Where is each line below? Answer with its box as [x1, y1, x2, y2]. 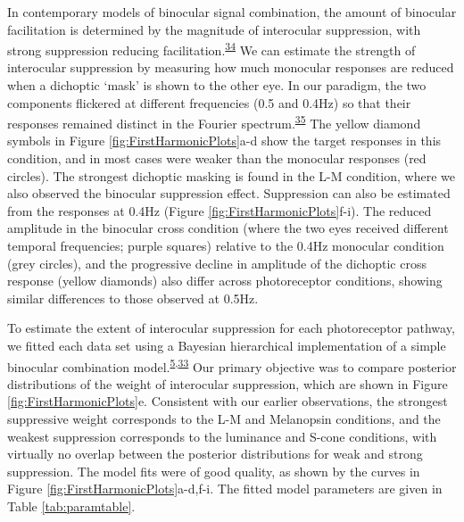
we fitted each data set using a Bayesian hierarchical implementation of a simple [7, 336, 446, 354]
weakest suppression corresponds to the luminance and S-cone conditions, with [7, 427, 437, 445]
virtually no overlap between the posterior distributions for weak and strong [7, 444, 423, 463]
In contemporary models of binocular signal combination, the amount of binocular [7, 3, 457, 21]
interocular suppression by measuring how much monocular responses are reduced [7, 58, 454, 77]
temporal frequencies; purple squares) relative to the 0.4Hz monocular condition [7, 236, 444, 255]
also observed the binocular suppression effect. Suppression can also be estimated [7, 184, 451, 203]
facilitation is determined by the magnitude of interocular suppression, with [7, 20, 421, 38]
